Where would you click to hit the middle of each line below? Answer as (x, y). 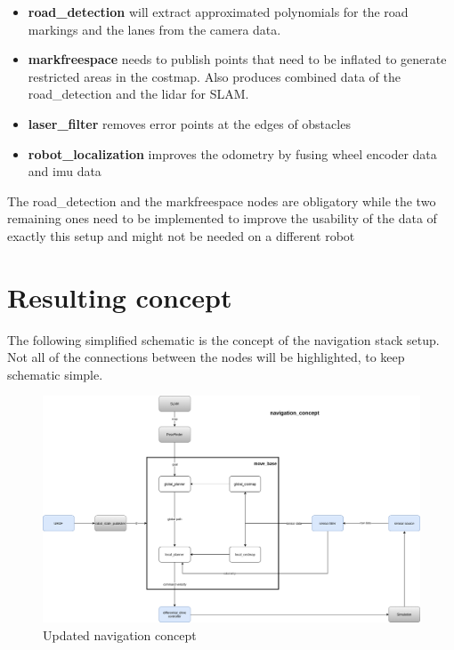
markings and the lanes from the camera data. (154, 29)
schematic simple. (55, 374)
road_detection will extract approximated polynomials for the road (218, 12)
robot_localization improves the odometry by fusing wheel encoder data (232, 153)
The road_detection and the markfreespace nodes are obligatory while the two (222, 201)
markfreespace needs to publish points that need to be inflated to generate (237, 59)
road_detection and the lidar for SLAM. (138, 94)
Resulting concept (120, 297)
